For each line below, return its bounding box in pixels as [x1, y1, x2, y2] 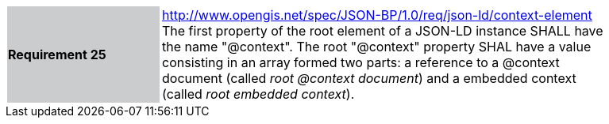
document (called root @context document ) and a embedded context [162, 70, 576, 86]
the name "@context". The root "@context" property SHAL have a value [162, 39, 592, 54]
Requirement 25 [8, 47, 106, 62]
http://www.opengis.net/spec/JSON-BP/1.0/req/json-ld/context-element [162, 7, 592, 23]
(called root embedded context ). [162, 86, 355, 102]
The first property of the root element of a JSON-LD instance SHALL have [162, 23, 603, 39]
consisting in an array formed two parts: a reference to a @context [162, 54, 560, 70]
